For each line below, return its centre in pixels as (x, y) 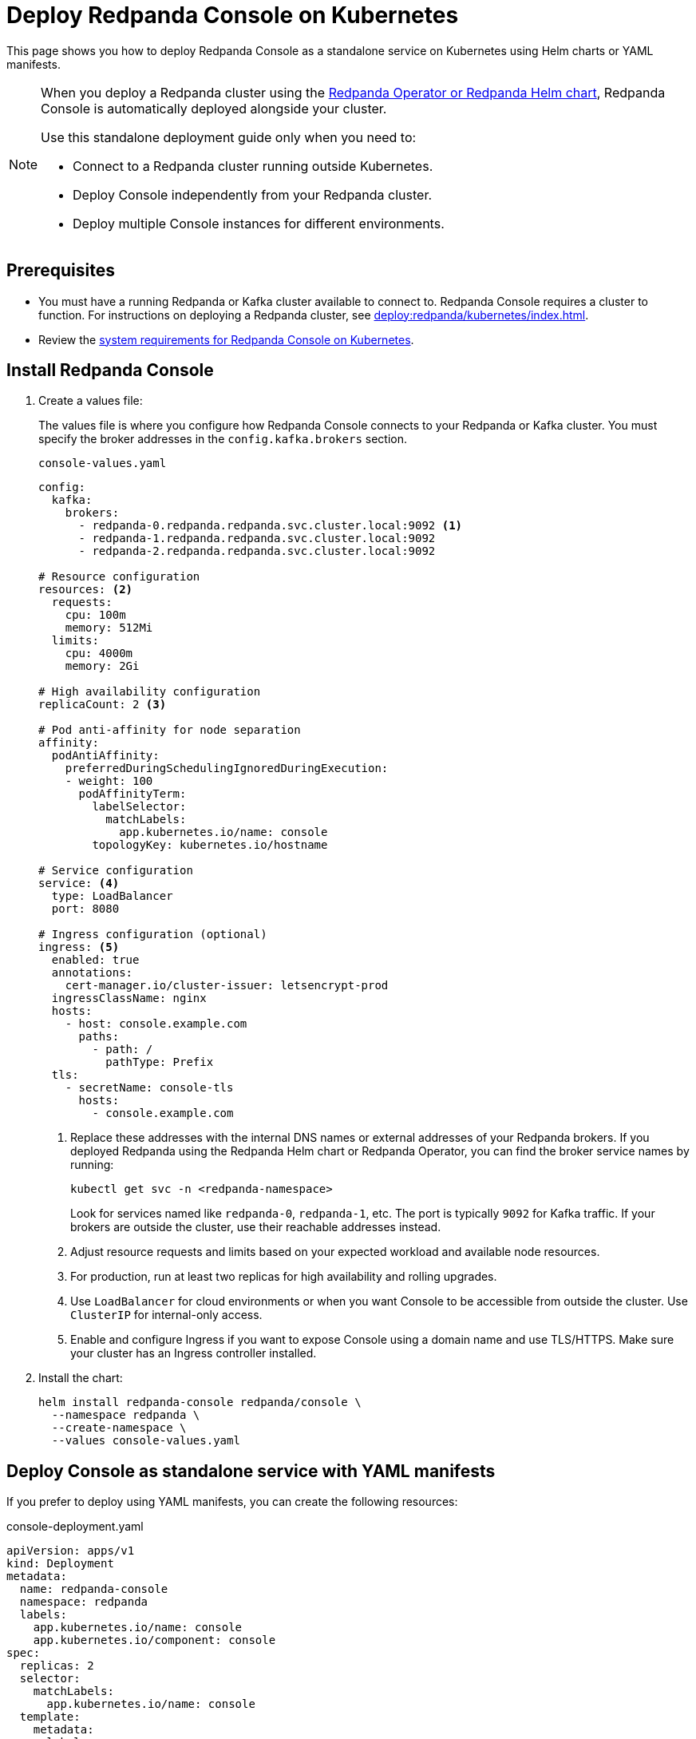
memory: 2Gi (102, 666)
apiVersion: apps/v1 (71, 1551)
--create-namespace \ (119, 1428)
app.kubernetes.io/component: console (154, 1640)
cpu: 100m (95, 615)
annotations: (92, 973)
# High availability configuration (150, 692)
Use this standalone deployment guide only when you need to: (229, 137)
